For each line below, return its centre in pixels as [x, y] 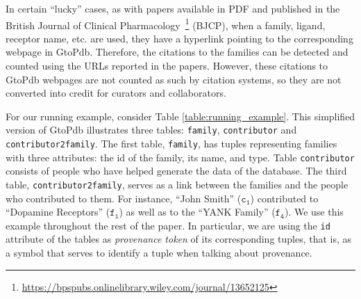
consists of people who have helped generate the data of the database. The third [176, 171]
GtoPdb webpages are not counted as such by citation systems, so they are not [174, 79]
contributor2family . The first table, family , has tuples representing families [171, 144]
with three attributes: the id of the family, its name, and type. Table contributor [180, 157]
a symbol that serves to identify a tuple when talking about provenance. [159, 253]
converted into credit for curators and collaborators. [116, 93]
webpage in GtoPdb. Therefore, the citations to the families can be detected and [177, 52]
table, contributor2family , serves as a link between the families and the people [177, 184]
